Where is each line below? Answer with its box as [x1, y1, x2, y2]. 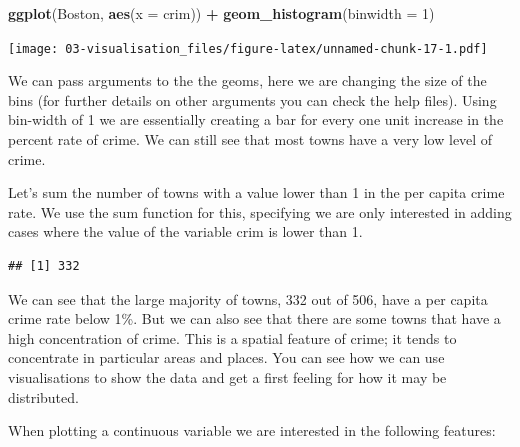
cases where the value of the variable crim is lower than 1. [8, 221, 363, 242]
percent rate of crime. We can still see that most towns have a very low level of [8, 129, 493, 150]
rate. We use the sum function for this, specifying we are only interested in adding [8, 201, 512, 222]
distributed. [8, 386, 79, 407]
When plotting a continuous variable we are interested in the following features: [8, 420, 496, 441]
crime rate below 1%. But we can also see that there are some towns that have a [8, 308, 501, 329]
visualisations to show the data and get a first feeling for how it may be [8, 366, 447, 387]
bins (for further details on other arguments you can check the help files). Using [8, 89, 497, 110]
